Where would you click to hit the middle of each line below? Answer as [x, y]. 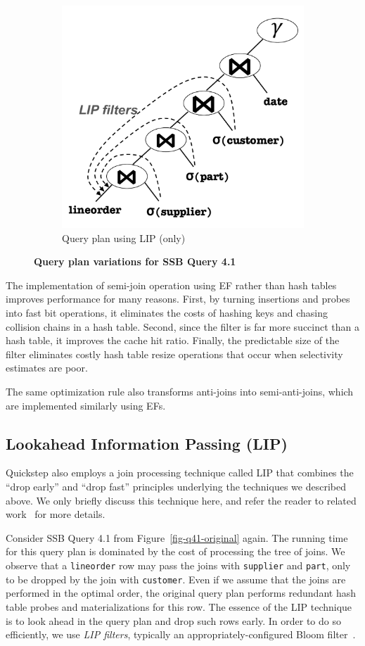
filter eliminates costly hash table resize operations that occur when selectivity [174, 354]
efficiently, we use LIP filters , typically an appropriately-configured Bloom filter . [181, 634]
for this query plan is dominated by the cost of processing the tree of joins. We [175, 551]
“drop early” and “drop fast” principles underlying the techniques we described [176, 487]
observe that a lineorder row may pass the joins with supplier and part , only [178, 565]
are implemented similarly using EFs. [86, 405]
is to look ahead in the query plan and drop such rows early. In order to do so [173, 620]
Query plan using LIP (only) [124, 237]
